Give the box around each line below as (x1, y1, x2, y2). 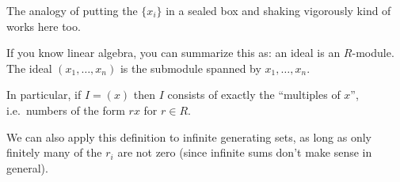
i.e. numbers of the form (6, 101, 125, 118)
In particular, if (6, 86, 82, 103)
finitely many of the (6, 144, 102, 161)
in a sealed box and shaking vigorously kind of (166, 2, 391, 18)
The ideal (6, 59, 52, 76)
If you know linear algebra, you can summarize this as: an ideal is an (6, 44, 341, 61)
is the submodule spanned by (120, 59, 261, 76)
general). (6, 159, 48, 176)
